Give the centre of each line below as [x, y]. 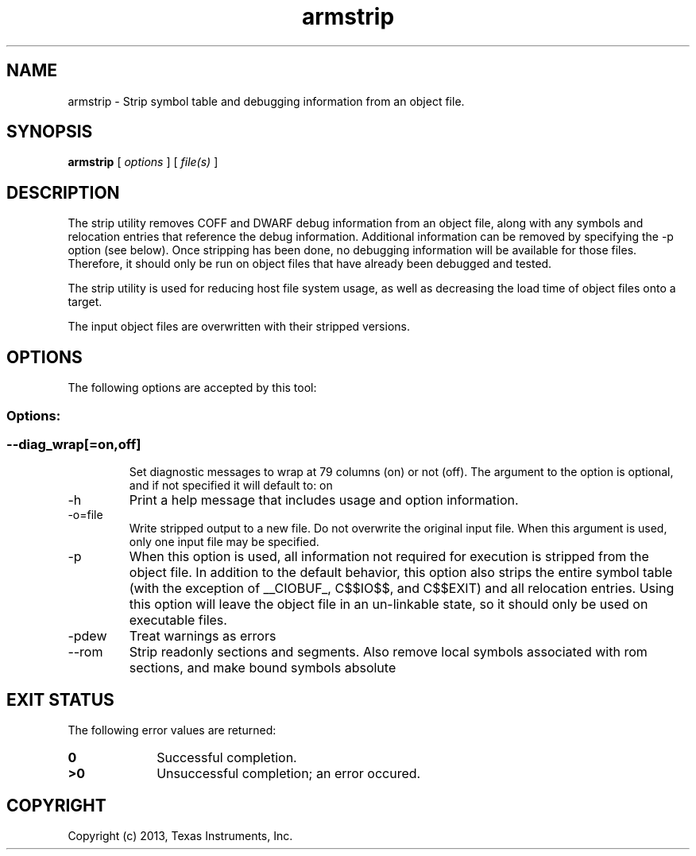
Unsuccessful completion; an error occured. [289, 774]
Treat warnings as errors [203, 636]
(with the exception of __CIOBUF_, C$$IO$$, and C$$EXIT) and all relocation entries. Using [402, 589]
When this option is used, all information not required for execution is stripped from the [389, 557]
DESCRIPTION [63, 192]
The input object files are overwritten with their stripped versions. [239, 327]
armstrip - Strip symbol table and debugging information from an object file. [266, 101]
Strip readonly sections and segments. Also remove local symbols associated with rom [388, 652]
